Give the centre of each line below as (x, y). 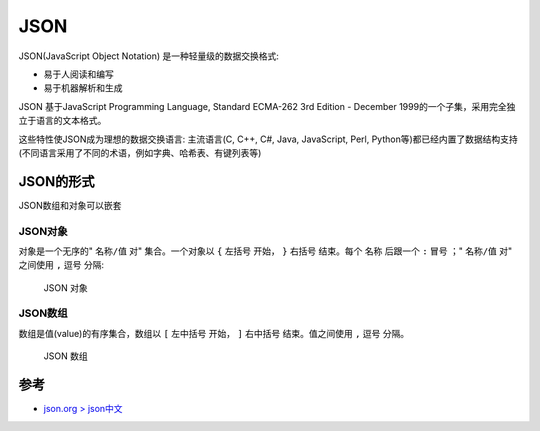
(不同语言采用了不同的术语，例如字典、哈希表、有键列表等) (140, 152)
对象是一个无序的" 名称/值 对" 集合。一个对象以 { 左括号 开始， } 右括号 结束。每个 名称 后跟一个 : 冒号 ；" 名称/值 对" (265, 251)
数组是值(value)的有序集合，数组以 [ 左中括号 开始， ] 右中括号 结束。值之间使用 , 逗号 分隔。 (214, 333)
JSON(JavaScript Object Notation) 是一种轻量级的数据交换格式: (149, 56)
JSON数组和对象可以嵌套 (70, 205)
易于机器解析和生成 (83, 88)
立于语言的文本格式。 (62, 121)
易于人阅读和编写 (78, 74)
